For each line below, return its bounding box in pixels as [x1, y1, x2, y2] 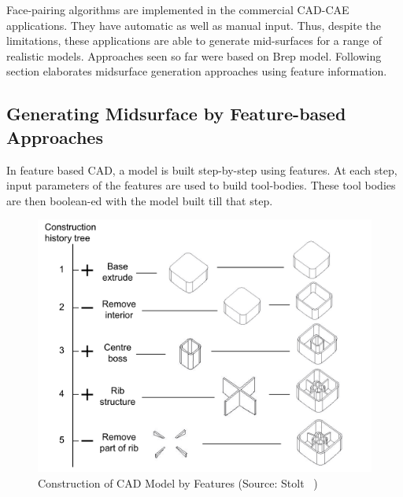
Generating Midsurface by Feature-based [6, 101, 346, 126]
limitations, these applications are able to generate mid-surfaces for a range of [6, 32, 382, 49]
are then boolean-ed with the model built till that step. [6, 192, 273, 208]
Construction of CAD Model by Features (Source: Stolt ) [38, 474, 318, 491]
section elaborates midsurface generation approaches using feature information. [6, 63, 387, 79]
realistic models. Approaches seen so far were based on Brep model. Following [6, 47, 382, 64]
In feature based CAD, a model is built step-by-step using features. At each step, [6, 161, 397, 178]
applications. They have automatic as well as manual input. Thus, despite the [6, 17, 381, 33]
